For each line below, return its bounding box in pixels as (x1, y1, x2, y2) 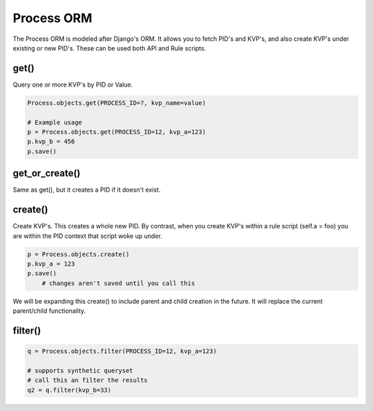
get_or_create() (12, 167, 81, 179)
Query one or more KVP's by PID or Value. (12, 80, 133, 89)
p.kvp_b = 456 (27, 138, 75, 145)
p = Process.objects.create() (27, 250, 130, 258)
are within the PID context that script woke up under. (12, 232, 162, 240)
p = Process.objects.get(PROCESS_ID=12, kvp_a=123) (27, 128, 207, 136)
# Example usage (27, 118, 83, 126)
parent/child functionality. (12, 307, 86, 315)
